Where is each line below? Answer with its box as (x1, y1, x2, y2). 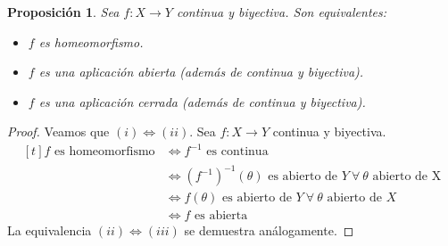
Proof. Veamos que (7, 122, 110, 141)
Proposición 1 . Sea (7, 3, 120, 20)
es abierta (195, 209, 248, 223)
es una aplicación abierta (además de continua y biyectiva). (38, 62, 364, 81)
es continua (206, 145, 269, 159)
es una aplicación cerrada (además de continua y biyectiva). (38, 92, 366, 111)
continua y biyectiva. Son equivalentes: (176, 3, 387, 20)
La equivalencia (7, 221, 92, 240)
